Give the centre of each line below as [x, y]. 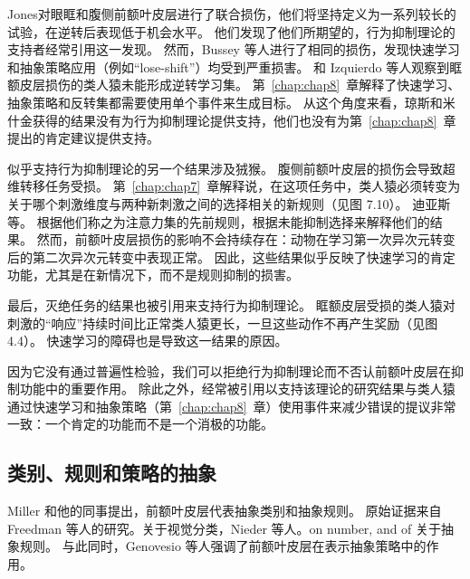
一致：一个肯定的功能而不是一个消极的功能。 [140, 424]
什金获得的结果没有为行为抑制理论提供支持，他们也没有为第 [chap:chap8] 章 [232, 120]
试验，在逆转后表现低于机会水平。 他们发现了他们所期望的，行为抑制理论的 [231, 31]
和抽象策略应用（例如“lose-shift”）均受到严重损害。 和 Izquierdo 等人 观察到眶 [235, 66]
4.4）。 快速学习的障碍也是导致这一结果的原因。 [148, 341]
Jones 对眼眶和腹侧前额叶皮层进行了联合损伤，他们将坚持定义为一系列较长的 [232, 14]
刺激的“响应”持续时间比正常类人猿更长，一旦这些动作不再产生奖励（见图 [223, 323]
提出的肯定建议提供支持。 [83, 138]
